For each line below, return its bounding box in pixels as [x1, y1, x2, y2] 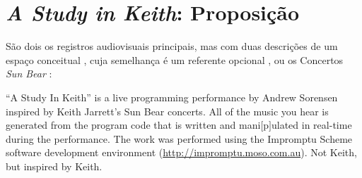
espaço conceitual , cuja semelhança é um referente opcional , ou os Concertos [6, 52, 344, 67]
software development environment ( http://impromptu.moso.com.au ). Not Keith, [6, 145, 357, 160]
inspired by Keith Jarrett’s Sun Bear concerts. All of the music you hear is [6, 103, 329, 118]
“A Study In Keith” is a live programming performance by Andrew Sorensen [6, 89, 338, 104]
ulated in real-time [271, 117, 352, 132]
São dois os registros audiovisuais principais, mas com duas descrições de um [6, 39, 338, 53]
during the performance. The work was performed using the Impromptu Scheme [6, 131, 353, 146]
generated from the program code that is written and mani [6, 117, 261, 132]
